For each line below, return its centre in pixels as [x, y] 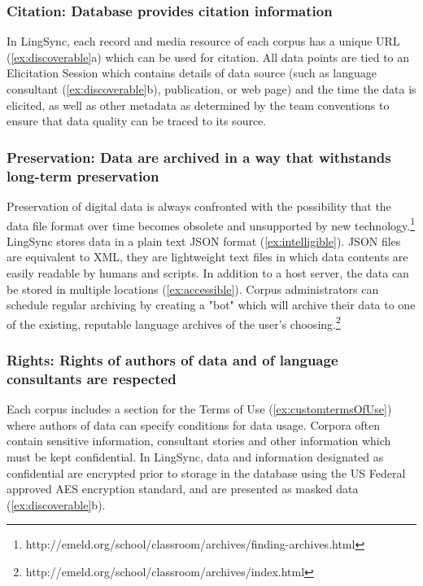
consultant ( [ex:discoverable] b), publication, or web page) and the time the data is [211, 89]
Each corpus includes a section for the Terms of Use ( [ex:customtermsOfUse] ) [199, 409]
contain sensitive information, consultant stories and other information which [199, 441]
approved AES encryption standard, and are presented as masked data [183, 489]
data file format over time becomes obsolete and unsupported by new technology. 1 [211, 224]
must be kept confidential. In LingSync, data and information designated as [195, 456]
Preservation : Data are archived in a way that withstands [199, 157]
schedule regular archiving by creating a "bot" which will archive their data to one [211, 305]
